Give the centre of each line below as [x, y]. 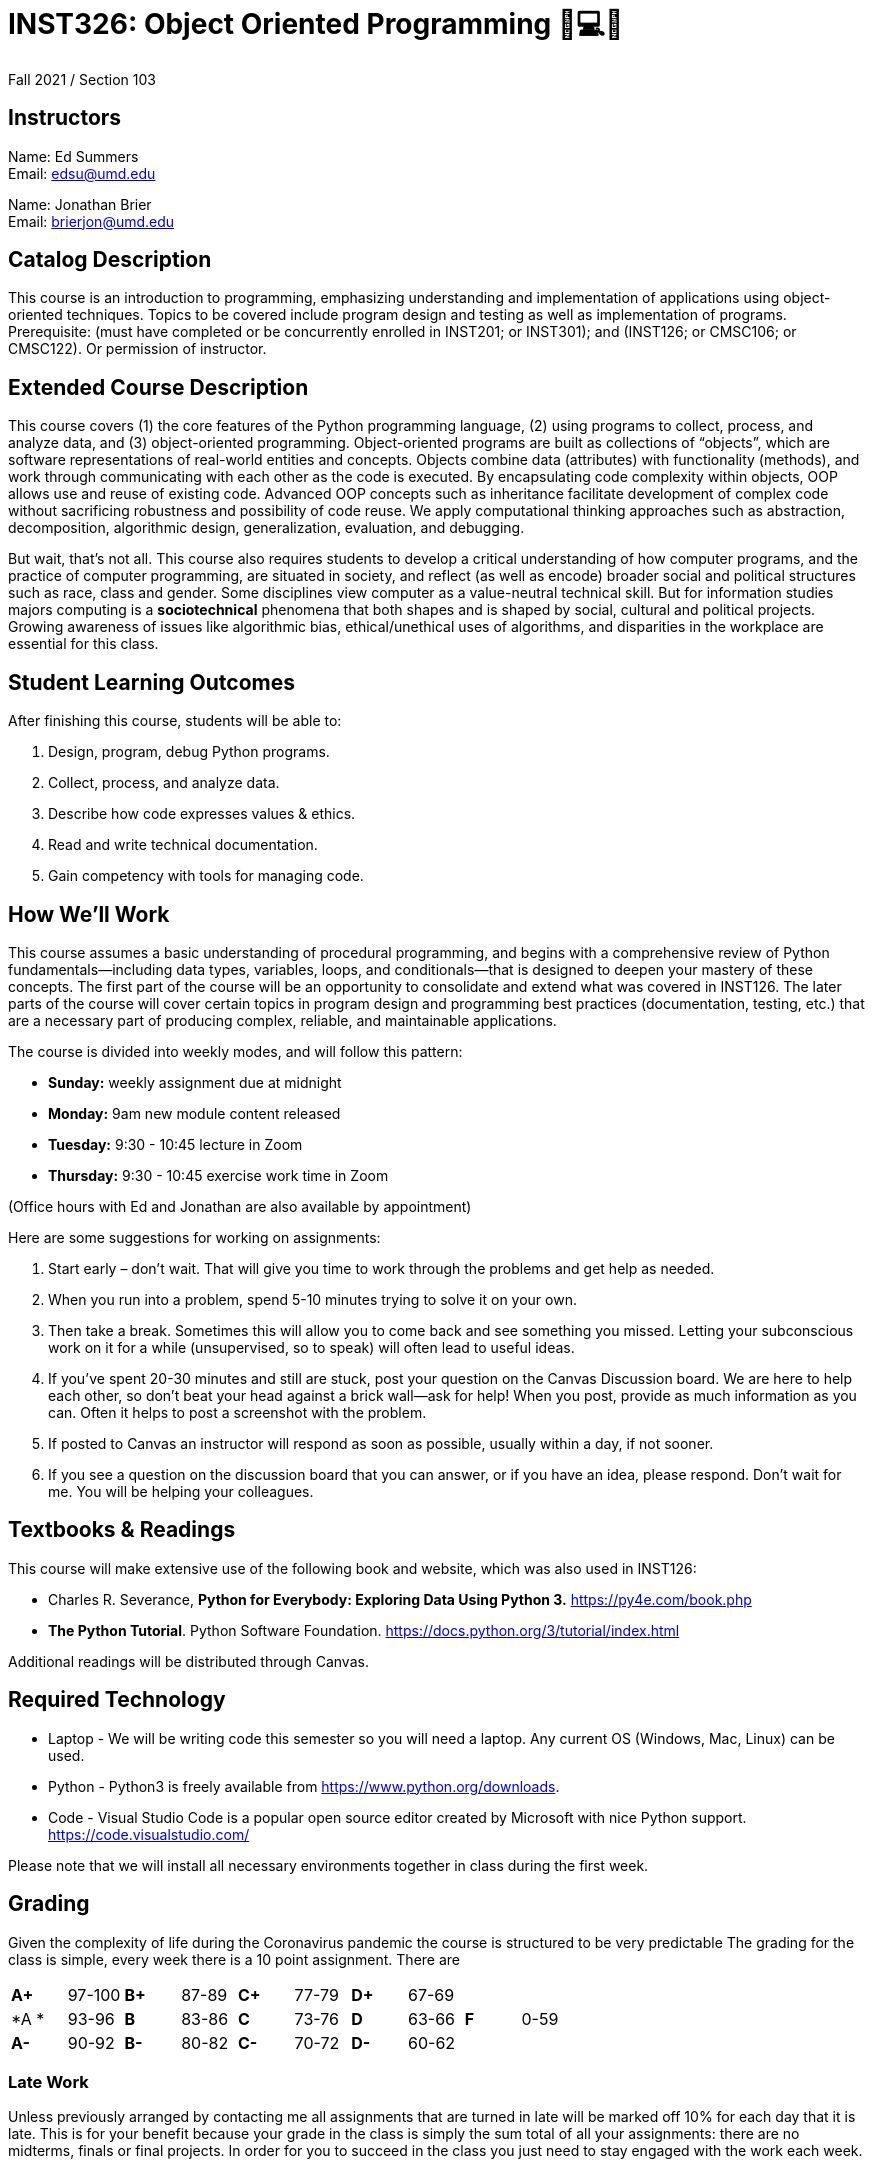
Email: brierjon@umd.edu [91, 221]
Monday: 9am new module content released [194, 1113]
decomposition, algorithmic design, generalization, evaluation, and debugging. [266, 528]
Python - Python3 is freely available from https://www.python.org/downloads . [304, 1786]
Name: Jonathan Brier [80, 204]
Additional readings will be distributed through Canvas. [188, 1661]
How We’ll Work [89, 914]
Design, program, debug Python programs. [189, 752]
